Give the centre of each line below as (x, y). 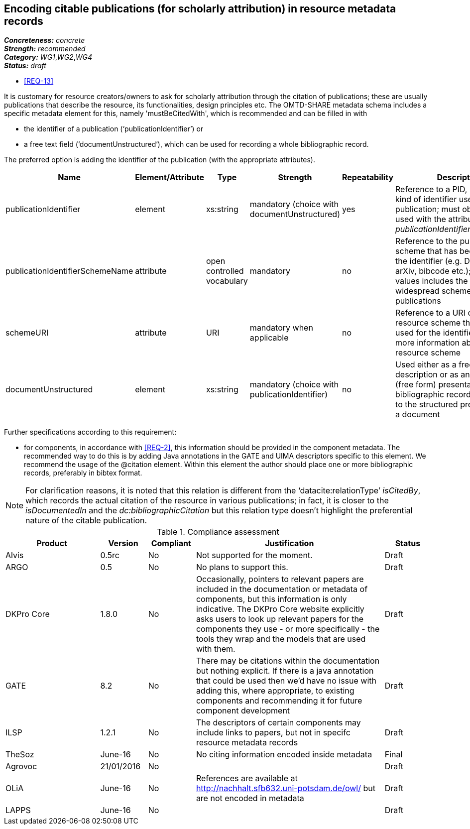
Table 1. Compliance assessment (218, 532)
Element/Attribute (170, 178)
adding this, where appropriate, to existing (275, 691)
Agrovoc (21, 767)
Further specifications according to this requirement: (90, 432)
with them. (216, 649)
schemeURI (27, 333)
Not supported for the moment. (254, 555)
